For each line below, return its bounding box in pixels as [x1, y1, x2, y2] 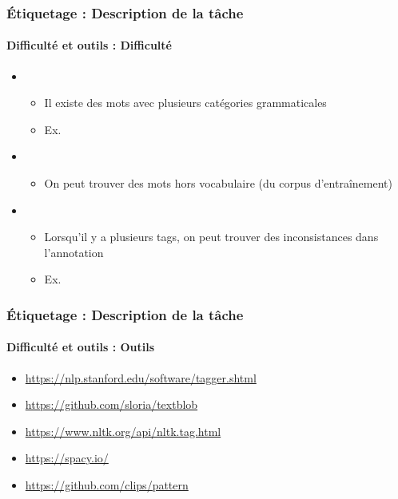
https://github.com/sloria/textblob [25, 396, 198, 413]
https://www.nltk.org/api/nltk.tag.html [25, 422, 221, 439]
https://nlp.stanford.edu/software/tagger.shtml [25, 369, 257, 386]
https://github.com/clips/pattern [25, 477, 189, 493]
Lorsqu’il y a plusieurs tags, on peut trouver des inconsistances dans [44, 228, 379, 245]
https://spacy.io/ [25, 449, 109, 466]
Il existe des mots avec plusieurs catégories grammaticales [44, 94, 327, 111]
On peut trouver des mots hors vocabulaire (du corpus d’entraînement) [44, 175, 392, 192]
